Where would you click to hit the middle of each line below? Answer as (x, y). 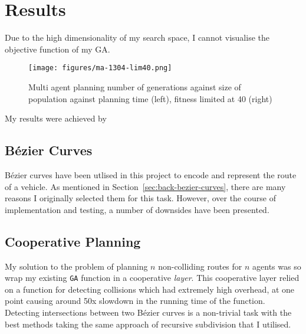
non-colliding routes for (200, 266)
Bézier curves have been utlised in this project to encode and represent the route (151, 174)
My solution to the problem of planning (76, 266)
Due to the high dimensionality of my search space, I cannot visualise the (137, 37)
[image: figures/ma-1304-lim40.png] (100, 68)
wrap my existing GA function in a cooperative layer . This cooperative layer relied (152, 278)
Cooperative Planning (73, 241)
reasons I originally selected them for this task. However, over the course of (140, 198)
